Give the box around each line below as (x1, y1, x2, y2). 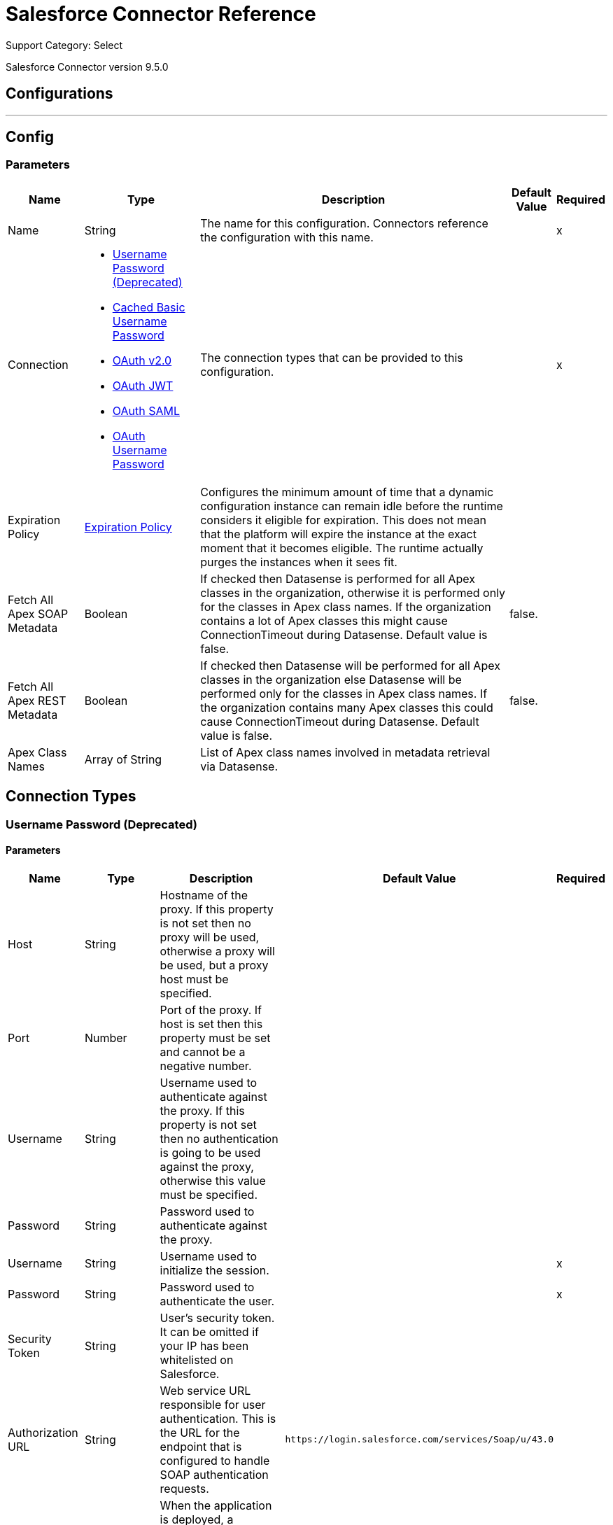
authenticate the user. (160, 1293, 275, 1308)
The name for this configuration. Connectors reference (200, 216, 488, 230)
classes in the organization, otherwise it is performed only (200, 585, 506, 600)
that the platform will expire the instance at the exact (200, 526, 477, 541)
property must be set (160, 1030, 271, 1045)
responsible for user (160, 1397, 266, 1412)
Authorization (8, 1425, 78, 1440)
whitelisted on (160, 1352, 234, 1367)
